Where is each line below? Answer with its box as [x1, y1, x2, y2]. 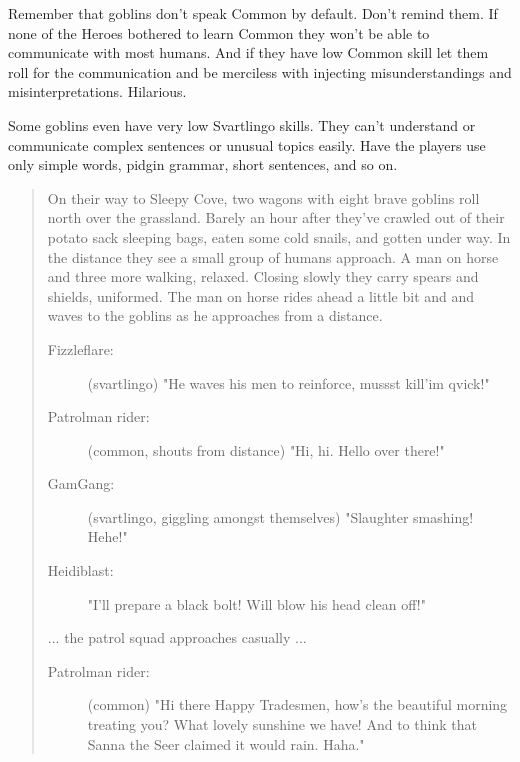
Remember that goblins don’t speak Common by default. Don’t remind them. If [8, 3, 498, 23]
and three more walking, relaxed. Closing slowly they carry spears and [47, 266, 479, 287]
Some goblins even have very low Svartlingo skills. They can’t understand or [8, 114, 476, 135]
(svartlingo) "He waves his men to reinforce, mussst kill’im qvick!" [87, 372, 490, 393]
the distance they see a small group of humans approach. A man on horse [47, 246, 499, 267]
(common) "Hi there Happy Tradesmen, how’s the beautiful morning [87, 694, 508, 715]
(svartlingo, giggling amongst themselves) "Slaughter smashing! [87, 506, 474, 527]
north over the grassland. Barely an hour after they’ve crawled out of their [47, 207, 505, 228]
